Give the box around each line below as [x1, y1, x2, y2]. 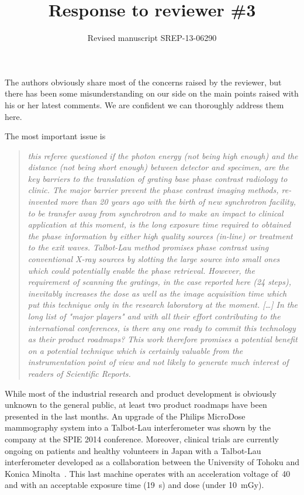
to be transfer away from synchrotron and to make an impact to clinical [27, 207, 284, 219]
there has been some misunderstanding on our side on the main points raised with [5, 87, 299, 99]
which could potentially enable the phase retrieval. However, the [27, 264, 255, 276]
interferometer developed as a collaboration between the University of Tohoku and [5, 456, 299, 468]
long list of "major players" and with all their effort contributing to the [27, 310, 281, 322]
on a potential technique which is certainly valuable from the [27, 344, 243, 356]
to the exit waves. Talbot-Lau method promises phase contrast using [27, 241, 269, 253]
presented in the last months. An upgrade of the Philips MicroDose [5, 410, 246, 422]
